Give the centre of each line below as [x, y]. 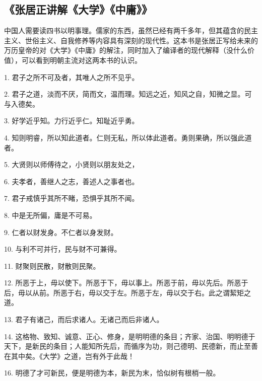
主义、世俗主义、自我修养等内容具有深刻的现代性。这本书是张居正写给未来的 [131, 40]
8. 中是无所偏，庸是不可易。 [50, 215]
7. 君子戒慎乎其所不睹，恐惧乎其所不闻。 [72, 198]
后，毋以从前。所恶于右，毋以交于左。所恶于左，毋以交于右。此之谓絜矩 [124, 292]
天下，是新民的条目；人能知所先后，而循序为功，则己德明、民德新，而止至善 [131, 346]
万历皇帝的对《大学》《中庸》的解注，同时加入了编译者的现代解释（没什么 [126, 50]
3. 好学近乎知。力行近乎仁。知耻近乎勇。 [72, 121]
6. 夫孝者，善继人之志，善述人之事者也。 [72, 181]
